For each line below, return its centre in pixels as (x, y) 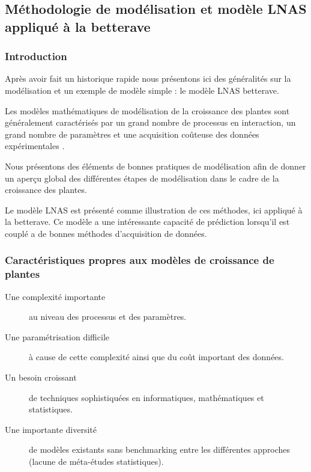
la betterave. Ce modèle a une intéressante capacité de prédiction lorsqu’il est (147, 222)
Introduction (36, 56)
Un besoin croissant (41, 377)
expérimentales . (35, 146)
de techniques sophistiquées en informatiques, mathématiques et (146, 397)
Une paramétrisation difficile (57, 336)
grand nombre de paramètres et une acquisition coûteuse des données (132, 134)
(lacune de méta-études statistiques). (96, 461)
